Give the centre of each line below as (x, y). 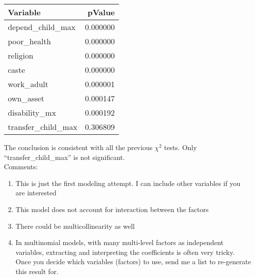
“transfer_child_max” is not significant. (65, 157)
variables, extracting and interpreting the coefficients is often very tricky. (125, 252)
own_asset (26, 98)
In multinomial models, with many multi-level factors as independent (119, 242)
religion (21, 55)
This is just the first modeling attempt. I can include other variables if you (128, 183)
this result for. (37, 271)
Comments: (21, 167)
